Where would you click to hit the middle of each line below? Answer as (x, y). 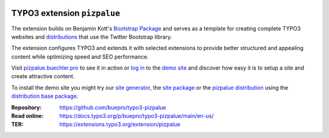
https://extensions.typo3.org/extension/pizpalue (120, 125)
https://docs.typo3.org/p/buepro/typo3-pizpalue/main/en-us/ (137, 116)
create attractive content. (43, 76)
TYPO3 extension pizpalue (66, 13)
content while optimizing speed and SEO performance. (80, 56)
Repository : (27, 107)
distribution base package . (45, 96)
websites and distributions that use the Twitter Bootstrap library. (92, 37)
